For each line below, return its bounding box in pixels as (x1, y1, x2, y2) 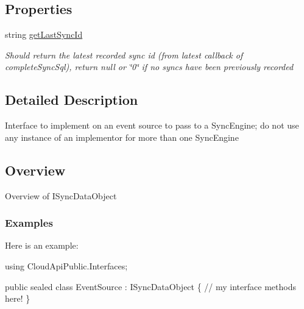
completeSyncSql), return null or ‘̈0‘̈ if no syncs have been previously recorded (5, 60, 294, 73)
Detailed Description (5, 90, 138, 109)
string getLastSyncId (5, 28, 83, 41)
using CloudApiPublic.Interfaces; (5, 259, 128, 272)
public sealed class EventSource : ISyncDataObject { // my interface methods (5, 280, 296, 293)
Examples (5, 215, 53, 230)
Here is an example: (5, 239, 79, 252)
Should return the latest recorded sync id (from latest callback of (5, 48, 243, 61)
